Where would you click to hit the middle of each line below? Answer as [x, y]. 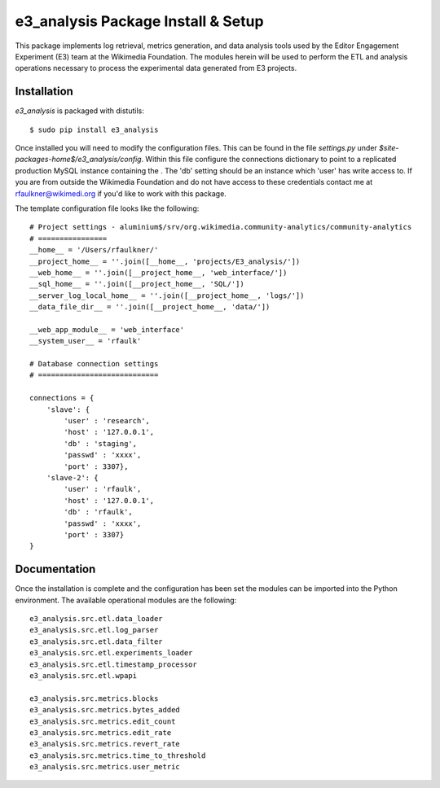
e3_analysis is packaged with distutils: [79, 111]
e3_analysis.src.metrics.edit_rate [101, 732]
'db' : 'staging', [101, 443]
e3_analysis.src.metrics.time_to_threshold [118, 755]
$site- [389, 148]
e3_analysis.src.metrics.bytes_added [105, 710]
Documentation [55, 569]
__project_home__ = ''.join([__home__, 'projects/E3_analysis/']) [165, 261]
